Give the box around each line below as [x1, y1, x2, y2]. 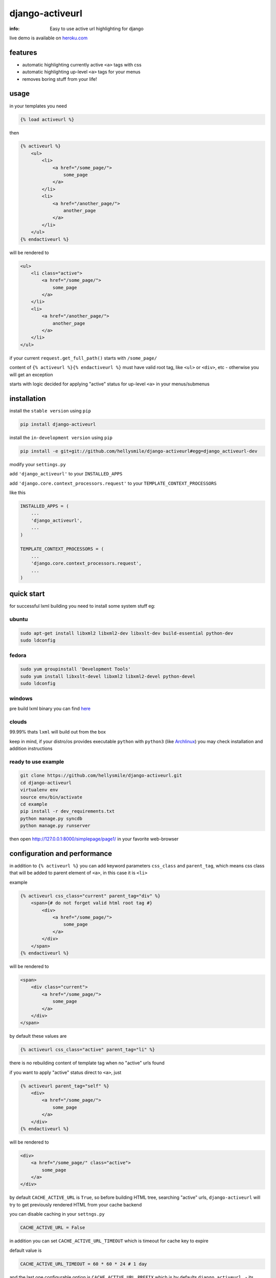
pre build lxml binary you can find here [9, 705, 91, 712]
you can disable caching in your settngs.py [9, 1211, 105, 1217]
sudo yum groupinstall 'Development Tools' [20, 666, 131, 672]
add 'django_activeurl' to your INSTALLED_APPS [9, 471, 123, 477]
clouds [9, 718, 27, 725]
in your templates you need [9, 103, 67, 109]
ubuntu [9, 616, 28, 623]
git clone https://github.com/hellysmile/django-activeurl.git [20, 772, 182, 779]
